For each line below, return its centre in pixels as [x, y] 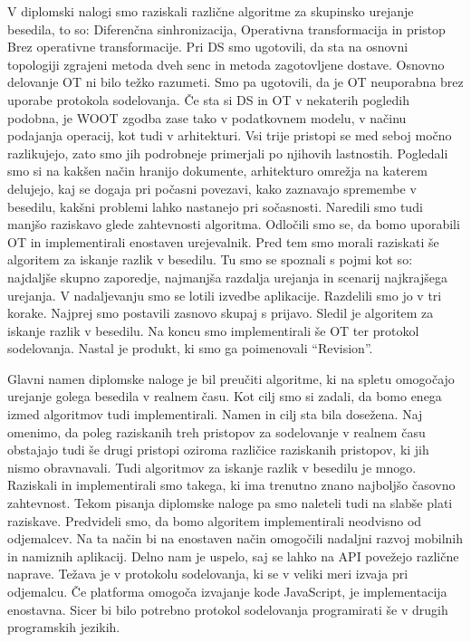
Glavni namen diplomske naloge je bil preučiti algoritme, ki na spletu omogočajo [231, 378]
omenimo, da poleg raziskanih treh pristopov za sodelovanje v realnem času [216, 431]
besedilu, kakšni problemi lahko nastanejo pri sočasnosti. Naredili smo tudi [215, 206]
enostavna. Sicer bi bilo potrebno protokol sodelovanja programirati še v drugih [228, 609]
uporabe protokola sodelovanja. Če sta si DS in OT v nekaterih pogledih [208, 99]
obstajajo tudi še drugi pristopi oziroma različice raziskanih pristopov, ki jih [218, 450]
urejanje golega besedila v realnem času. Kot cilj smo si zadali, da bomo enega [225, 396]
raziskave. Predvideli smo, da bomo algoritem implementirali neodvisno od [215, 520]
